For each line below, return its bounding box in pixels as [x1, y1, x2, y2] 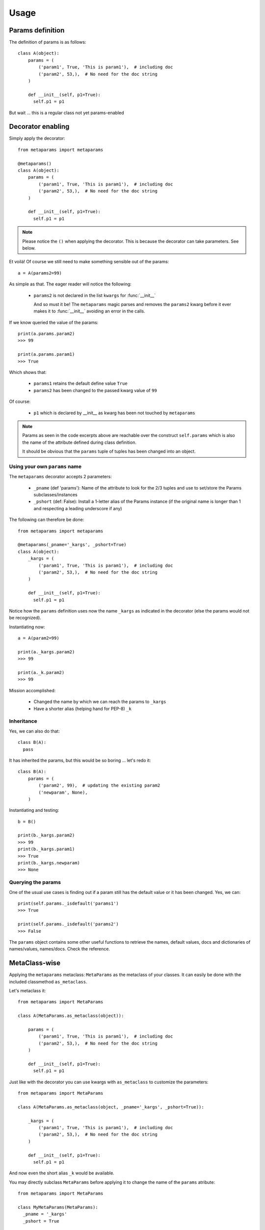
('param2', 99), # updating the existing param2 [38, 783, 160, 788]
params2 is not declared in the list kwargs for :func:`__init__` [33, 292, 156, 298]
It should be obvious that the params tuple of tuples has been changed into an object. [22, 448, 196, 455]
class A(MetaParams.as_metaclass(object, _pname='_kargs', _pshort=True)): [18, 1104, 204, 1109]
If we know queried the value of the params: [9, 319, 99, 325]
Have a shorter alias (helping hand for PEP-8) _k [33, 706, 132, 711]
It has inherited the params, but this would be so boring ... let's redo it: [9, 757, 151, 763]
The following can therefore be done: [9, 517, 84, 523]
